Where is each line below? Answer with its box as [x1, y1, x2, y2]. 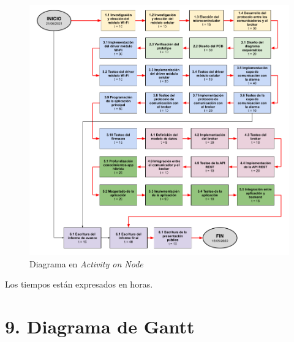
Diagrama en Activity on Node [29, 257, 143, 270]
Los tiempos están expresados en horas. [5, 278, 153, 291]
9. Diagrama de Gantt [5, 314, 195, 339]
